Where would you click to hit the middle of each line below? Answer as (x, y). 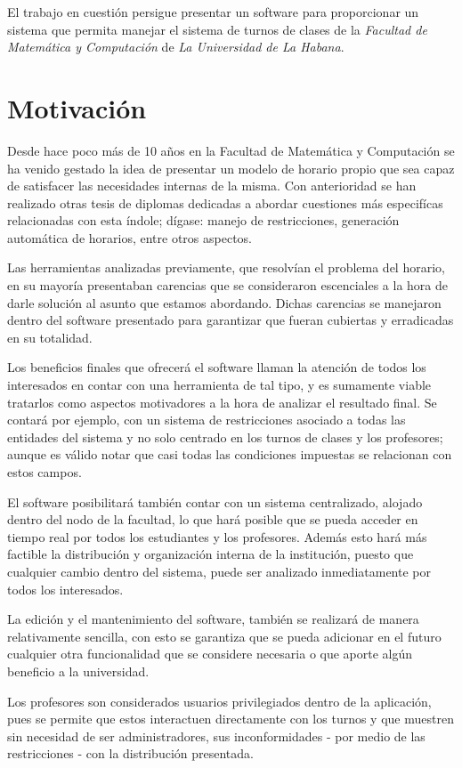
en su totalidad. (50, 337)
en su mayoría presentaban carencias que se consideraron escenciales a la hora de (227, 285)
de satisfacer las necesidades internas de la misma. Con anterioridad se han (212, 186)
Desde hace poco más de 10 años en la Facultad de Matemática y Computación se (231, 150)
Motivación (77, 107)
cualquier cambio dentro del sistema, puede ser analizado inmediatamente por (219, 571)
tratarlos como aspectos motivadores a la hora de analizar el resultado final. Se (222, 402)
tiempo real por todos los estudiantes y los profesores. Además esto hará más (217, 536)
